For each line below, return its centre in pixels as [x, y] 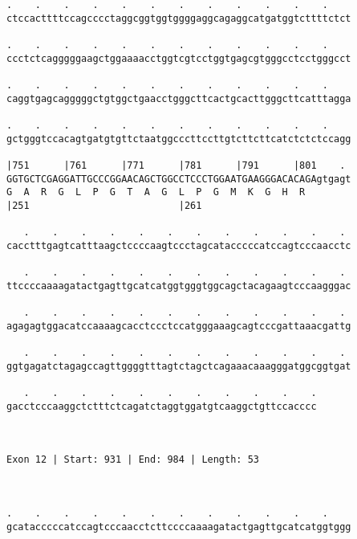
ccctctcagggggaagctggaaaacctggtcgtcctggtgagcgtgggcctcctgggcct [179, 58]
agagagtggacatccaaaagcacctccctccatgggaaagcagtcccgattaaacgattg [179, 326]
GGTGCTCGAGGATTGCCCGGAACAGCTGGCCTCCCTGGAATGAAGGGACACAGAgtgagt [179, 179]
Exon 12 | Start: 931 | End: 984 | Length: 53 [133, 460]
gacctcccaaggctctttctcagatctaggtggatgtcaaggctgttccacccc [162, 406]
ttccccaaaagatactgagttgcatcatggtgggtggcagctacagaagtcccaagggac [179, 286]
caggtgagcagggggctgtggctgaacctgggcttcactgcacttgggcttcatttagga [179, 98]
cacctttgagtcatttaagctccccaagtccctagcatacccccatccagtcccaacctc [179, 245]
